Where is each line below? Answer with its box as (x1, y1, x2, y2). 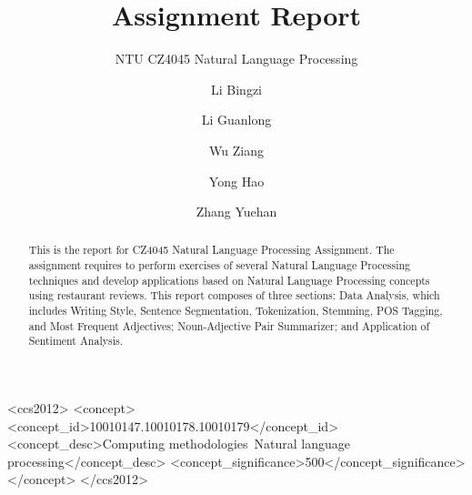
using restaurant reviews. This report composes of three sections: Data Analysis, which (28, 288, 440, 303)
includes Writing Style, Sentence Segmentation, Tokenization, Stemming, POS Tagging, (28, 303, 443, 318)
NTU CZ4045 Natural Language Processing (115, 49, 358, 68)
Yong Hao (208, 171, 265, 190)
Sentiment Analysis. (28, 333, 123, 349)
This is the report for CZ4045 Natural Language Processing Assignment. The (28, 242, 395, 258)
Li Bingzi (211, 79, 262, 98)
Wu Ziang (209, 140, 264, 159)
